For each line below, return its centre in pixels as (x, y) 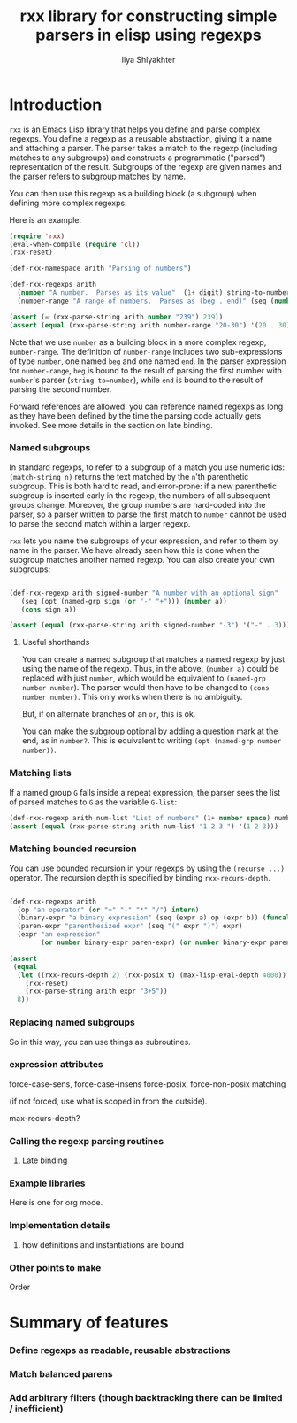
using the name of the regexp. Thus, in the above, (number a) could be (151, 669)
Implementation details (60, 1226)
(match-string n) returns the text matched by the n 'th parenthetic (129, 476)
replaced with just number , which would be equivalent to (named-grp (144, 678)
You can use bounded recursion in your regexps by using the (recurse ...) (147, 868)
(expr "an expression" (59, 935)
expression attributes (56, 1065)
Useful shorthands (56, 642)
